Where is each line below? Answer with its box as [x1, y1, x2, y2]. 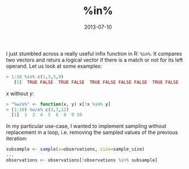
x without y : [6, 89, 34, 97]
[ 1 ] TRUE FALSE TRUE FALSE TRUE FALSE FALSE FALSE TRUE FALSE [13, 79, 179, 85]
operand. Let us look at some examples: [6, 63, 102, 70]
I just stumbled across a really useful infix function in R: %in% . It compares [6, 50, 183, 57]
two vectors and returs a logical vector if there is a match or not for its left [6, 56, 183, 63]
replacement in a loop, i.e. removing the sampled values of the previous [6, 129, 178, 136]
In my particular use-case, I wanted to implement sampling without [6, 123, 167, 130]
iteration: [6, 135, 27, 142]
